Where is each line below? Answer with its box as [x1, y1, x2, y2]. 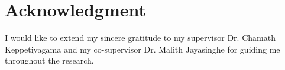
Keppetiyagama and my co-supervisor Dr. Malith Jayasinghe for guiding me [5, 43, 280, 55]
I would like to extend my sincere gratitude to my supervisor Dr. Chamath [5, 32, 276, 44]
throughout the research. [5, 54, 94, 66]
